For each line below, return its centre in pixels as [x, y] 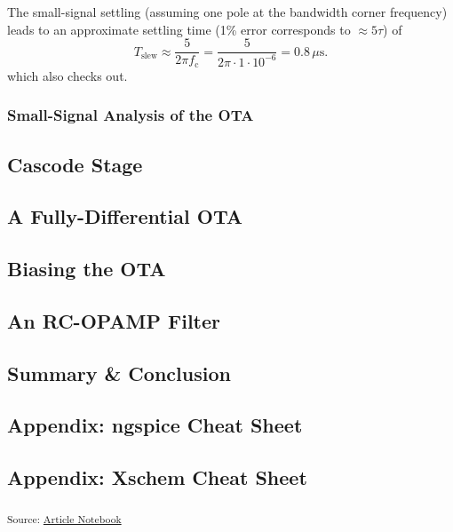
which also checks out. [68, 75]
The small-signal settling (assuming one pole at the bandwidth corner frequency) [227, 12]
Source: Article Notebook [64, 518]
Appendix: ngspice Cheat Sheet [155, 425]
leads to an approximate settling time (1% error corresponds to [179, 29]
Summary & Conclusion [119, 373]
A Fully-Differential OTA [125, 216]
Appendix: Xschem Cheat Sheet [157, 477]
